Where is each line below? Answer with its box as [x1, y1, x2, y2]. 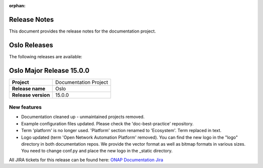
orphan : [9, 3, 26, 8]
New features [9, 104, 42, 111]
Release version [12, 91, 50, 98]
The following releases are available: [9, 53, 82, 59]
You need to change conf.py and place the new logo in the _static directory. [21, 148, 173, 154]
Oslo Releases [9, 41, 54, 49]
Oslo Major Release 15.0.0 [9, 66, 90, 75]
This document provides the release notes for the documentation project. [9, 28, 156, 34]
